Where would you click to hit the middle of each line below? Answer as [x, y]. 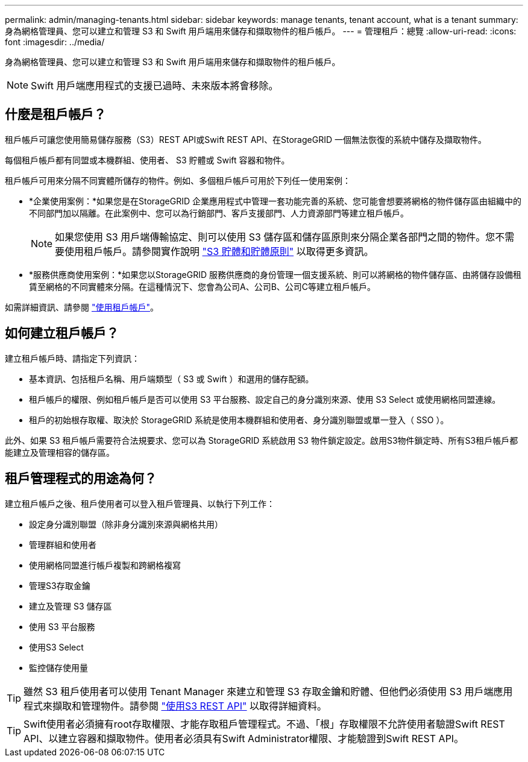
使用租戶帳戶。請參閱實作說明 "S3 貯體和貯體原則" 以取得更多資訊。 [219, 251]
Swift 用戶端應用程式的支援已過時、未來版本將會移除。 [155, 86]
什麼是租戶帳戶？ [55, 115]
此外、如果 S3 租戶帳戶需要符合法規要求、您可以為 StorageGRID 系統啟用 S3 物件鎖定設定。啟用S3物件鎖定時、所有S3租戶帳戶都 [262, 440]
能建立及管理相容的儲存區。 [60, 452]
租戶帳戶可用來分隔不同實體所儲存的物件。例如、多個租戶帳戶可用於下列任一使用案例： [178, 180]
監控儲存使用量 [58, 667]
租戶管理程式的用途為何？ [81, 479]
